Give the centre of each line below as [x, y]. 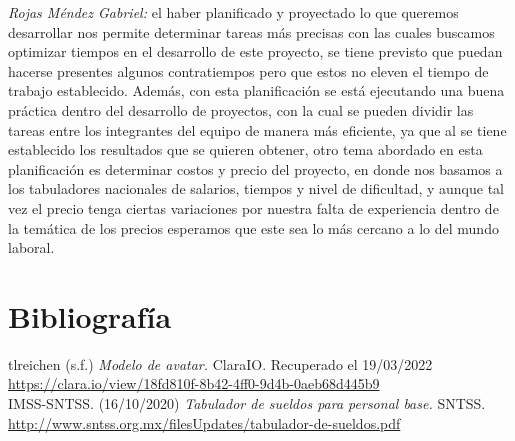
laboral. [31, 247]
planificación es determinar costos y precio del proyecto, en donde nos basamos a [255, 168]
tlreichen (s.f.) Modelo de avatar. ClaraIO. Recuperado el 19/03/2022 [220, 363]
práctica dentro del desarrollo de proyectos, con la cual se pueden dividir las [241, 109]
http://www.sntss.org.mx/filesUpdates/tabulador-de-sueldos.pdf [204, 422]
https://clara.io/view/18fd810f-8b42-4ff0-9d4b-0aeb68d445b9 [194, 383]
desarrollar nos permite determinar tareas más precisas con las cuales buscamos [251, 31]
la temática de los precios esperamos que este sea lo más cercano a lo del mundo [253, 227]
